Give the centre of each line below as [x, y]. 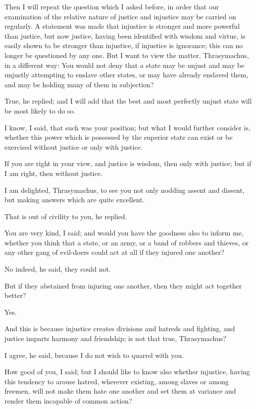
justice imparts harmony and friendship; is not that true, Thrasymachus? [115, 338]
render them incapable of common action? [68, 401]
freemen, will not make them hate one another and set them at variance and [120, 391]
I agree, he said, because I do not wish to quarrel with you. [94, 355]
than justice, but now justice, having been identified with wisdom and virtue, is [125, 35]
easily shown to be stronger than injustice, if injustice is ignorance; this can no [124, 45]
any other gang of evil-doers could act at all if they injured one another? [114, 252]
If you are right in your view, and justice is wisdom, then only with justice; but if [128, 163]
